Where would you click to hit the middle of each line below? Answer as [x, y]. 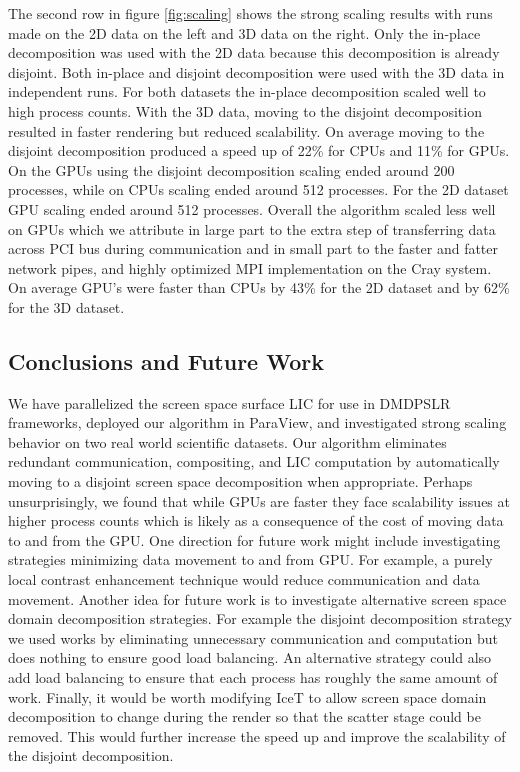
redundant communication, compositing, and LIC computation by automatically [254, 461]
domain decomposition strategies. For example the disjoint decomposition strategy [260, 618]
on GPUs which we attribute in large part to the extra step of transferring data [252, 228]
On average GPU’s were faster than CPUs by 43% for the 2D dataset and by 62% [259, 287]
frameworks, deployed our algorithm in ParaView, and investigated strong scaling [257, 422]
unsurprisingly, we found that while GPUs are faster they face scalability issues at [259, 500]
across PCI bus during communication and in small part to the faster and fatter [253, 248]
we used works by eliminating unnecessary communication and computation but [253, 637]
